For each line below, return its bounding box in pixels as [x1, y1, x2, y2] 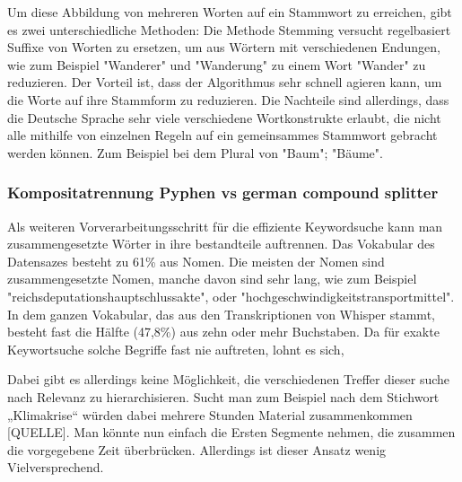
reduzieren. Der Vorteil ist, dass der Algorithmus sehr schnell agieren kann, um [7, 73, 442, 92]
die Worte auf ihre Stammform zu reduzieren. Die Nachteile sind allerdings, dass [7, 90, 449, 109]
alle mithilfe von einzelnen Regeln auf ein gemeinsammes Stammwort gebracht [7, 126, 438, 145]
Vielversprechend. [7, 458, 104, 477]
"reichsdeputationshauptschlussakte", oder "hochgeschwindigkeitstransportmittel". [7, 286, 455, 305]
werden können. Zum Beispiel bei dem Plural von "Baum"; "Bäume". [7, 143, 383, 162]
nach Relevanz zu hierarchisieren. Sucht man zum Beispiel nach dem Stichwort [7, 387, 440, 406]
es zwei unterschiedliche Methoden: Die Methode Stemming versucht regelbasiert [7, 20, 451, 39]
